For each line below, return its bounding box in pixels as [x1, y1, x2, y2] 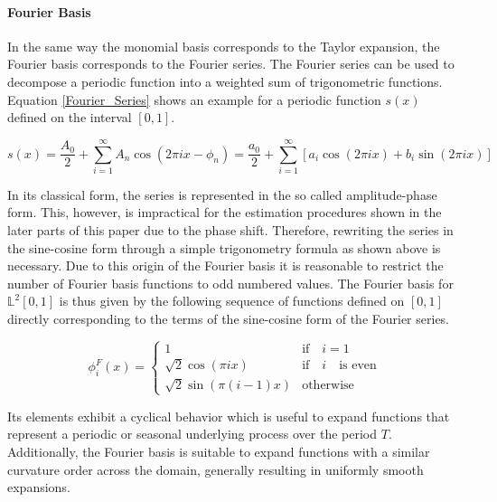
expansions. [7, 478, 70, 497]
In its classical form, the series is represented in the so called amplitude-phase [7, 185, 437, 204]
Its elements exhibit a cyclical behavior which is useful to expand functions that [7, 406, 450, 425]
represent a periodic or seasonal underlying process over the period [7, 424, 378, 443]
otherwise [302, 378, 354, 392]
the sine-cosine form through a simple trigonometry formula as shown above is [7, 238, 441, 257]
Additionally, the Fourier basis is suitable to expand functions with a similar [7, 441, 430, 460]
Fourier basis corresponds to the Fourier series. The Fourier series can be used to [7, 54, 455, 73]
